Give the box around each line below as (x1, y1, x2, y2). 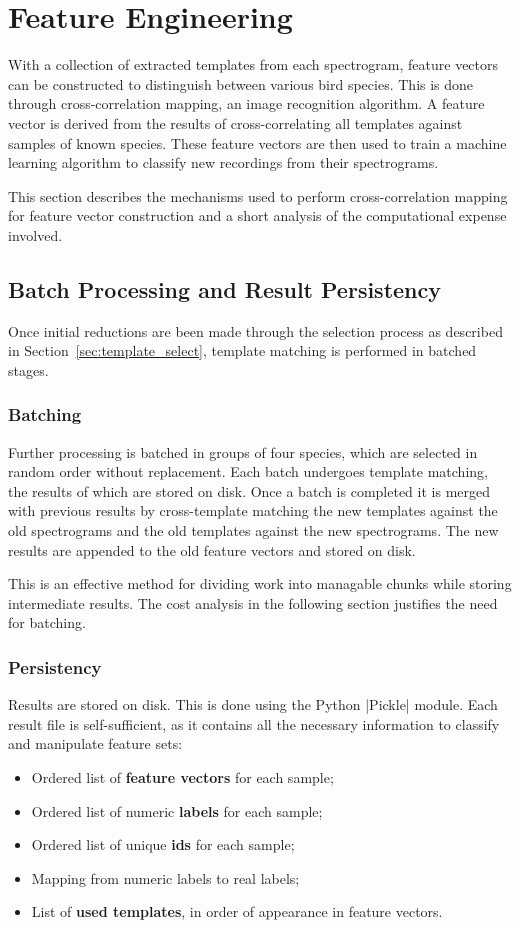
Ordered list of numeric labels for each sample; (31, 800, 323, 821)
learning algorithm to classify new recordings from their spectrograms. (8, 152, 439, 173)
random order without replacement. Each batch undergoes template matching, (8, 461, 488, 482)
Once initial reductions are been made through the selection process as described (8, 320, 503, 341)
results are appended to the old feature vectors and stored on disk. (8, 539, 416, 560)
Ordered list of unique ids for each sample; (31, 834, 295, 855)
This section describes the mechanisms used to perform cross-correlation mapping (8, 185, 508, 206)
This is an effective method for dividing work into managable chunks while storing (8, 573, 512, 594)
